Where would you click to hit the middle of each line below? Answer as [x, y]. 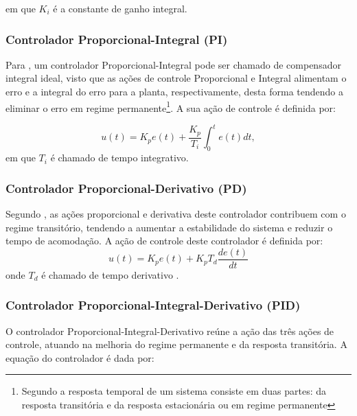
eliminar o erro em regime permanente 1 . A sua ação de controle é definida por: [171, 106]
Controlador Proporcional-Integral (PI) [117, 39]
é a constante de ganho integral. [120, 8]
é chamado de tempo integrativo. [119, 158]
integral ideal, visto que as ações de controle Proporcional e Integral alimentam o [176, 78]
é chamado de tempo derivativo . [110, 274]
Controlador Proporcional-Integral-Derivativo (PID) [153, 305]
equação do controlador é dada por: [80, 357]
